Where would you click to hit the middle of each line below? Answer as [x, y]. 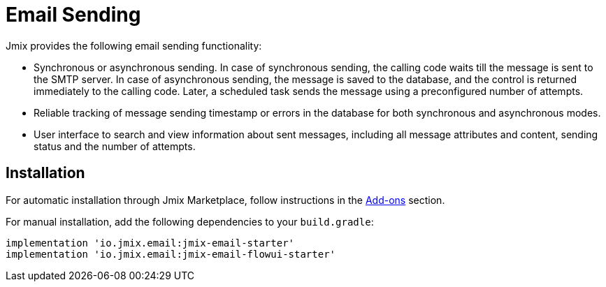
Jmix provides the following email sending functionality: [134, 45]
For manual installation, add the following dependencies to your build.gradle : [190, 221]
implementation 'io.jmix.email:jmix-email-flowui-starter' [171, 254]
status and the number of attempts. [115, 146]
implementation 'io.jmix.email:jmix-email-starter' [150, 243]
